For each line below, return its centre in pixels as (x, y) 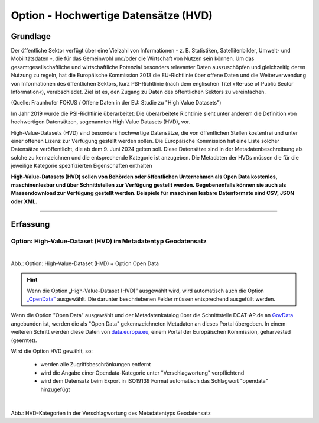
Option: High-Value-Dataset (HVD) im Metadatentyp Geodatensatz (109, 241)
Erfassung (30, 224)
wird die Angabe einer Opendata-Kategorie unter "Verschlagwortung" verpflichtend (142, 373)
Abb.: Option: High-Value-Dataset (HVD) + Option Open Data (85, 263)
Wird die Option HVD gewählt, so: (52, 351)
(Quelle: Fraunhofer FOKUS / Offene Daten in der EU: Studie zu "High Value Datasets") (116, 103)
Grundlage (31, 36)
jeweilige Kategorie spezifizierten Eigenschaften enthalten (82, 166)
